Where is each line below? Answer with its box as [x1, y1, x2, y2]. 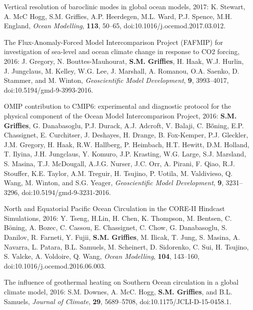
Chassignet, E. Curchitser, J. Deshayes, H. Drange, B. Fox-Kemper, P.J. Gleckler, [4, 130, 248, 140]
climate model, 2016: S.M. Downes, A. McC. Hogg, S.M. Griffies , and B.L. [4, 287, 233, 297]
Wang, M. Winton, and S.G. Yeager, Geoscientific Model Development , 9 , [4, 177, 224, 188]
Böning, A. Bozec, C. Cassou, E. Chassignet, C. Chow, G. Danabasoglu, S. [4, 222, 228, 232]
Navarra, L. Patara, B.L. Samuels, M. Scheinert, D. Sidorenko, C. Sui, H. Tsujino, [4, 241, 249, 252]
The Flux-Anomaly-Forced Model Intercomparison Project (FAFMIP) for [4, 37, 223, 47]
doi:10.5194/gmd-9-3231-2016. [21, 187, 111, 197]
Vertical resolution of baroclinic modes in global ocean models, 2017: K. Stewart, [4, 1, 246, 11]
